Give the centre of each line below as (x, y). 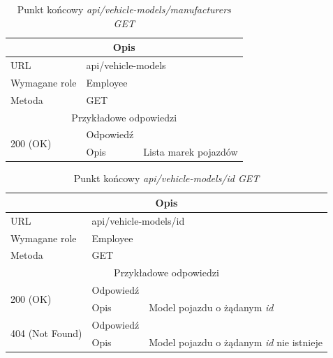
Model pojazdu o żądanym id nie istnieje (236, 342)
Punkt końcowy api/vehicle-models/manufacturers (124, 9)
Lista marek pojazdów (191, 152)
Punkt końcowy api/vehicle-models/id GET (166, 178)
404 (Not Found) (46, 333)
